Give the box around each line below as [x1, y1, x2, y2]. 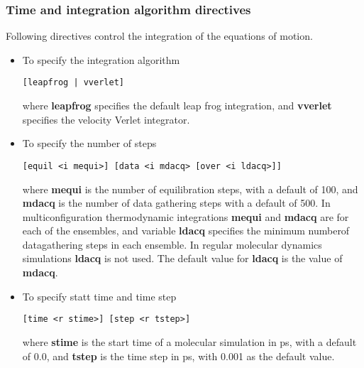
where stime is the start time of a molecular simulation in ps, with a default [22, 334, 357, 349]
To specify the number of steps [22, 136, 157, 151]
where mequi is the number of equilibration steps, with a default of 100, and [22, 181, 358, 196]
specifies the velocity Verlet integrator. [22, 112, 190, 126]
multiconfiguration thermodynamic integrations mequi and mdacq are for [22, 209, 349, 224]
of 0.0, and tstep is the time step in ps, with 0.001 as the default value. [22, 348, 335, 363]
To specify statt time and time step [22, 288, 177, 303]
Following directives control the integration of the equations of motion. [6, 28, 313, 43]
